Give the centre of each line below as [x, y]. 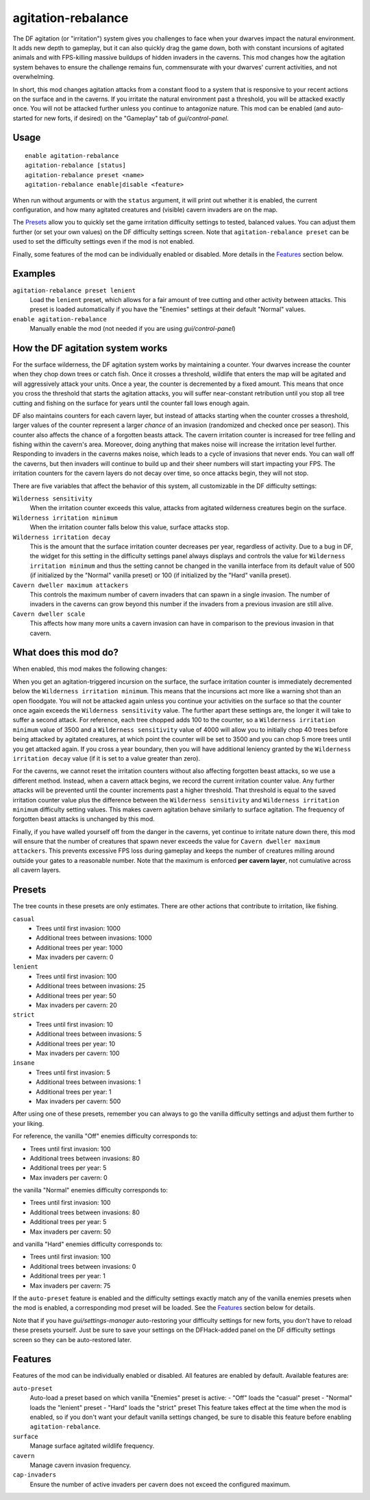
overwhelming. [34, 77]
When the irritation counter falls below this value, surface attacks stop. [129, 527]
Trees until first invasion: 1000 [78, 928]
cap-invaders [35, 1475]
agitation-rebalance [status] [76, 165]
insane [24, 1063]
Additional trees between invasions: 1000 [94, 938]
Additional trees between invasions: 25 [91, 986]
